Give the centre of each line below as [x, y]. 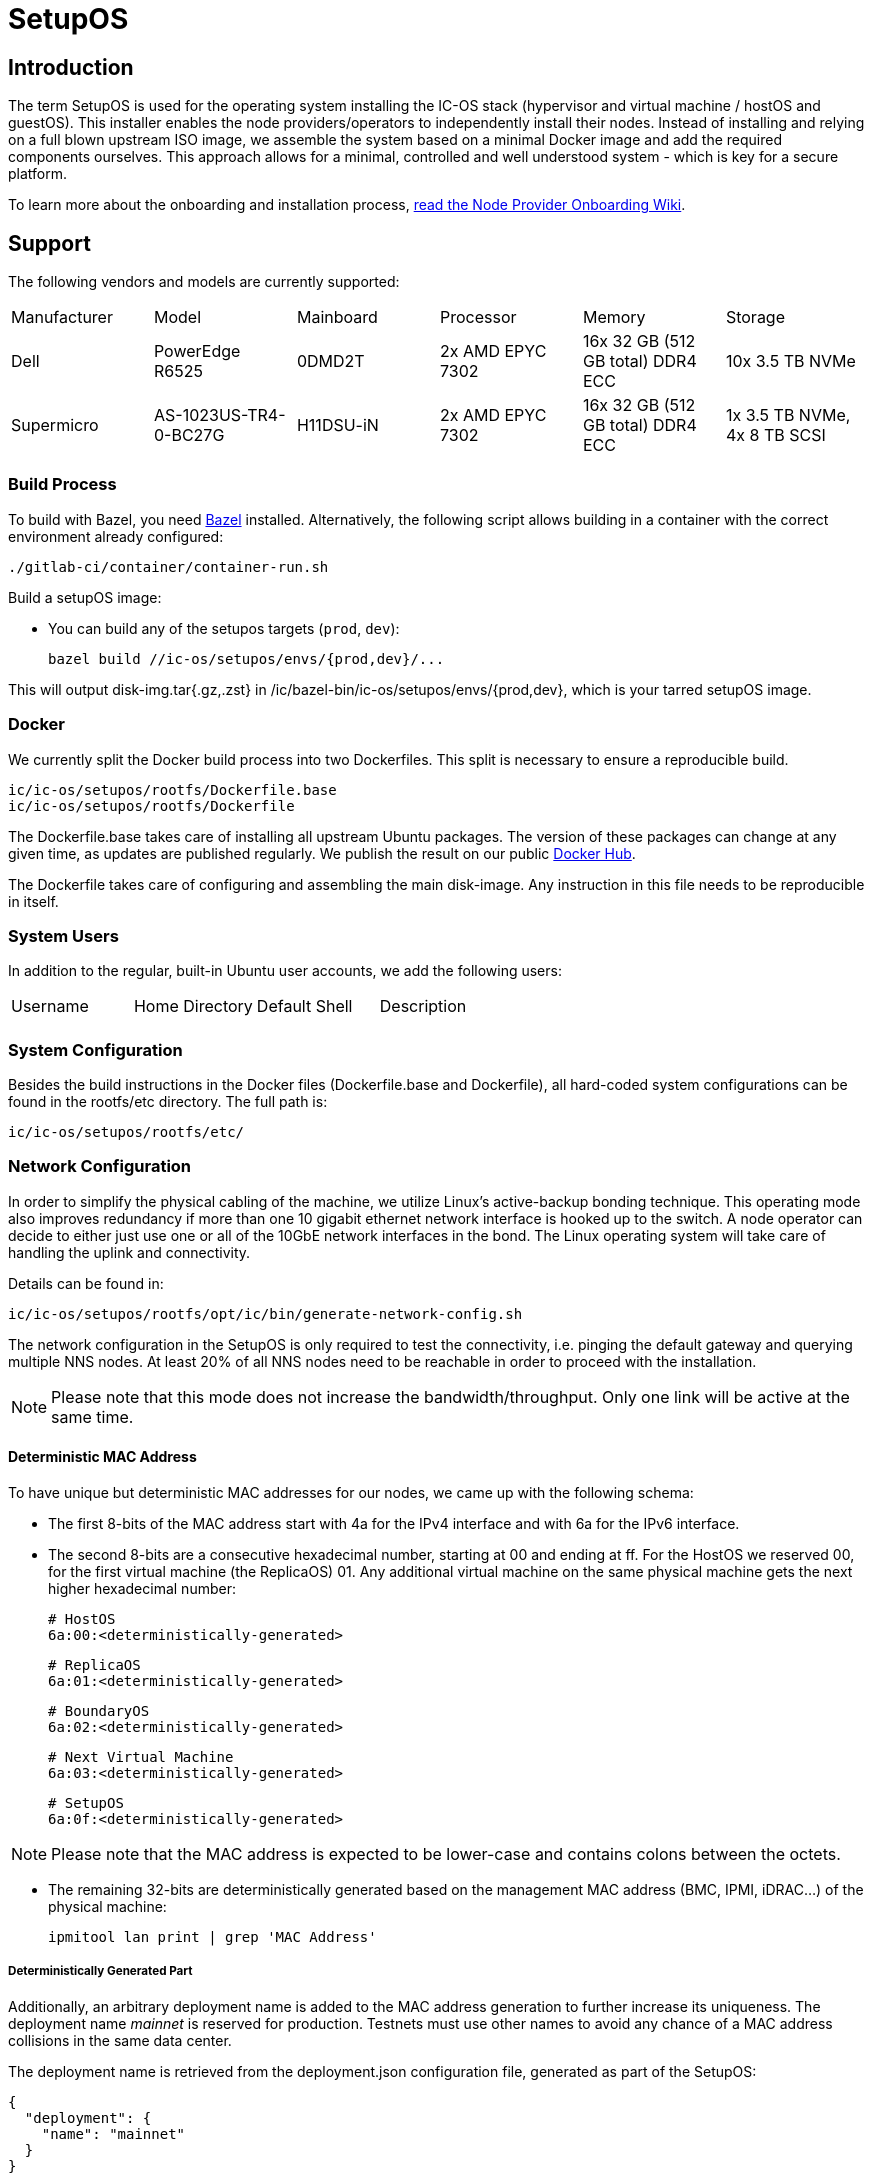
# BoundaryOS [99, 1710]
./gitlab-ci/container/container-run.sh [168, 566]
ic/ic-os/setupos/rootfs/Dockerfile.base [172, 789]
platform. [38, 174]
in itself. [33, 901]
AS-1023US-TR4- [219, 415]
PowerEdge [197, 351]
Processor [478, 317]
